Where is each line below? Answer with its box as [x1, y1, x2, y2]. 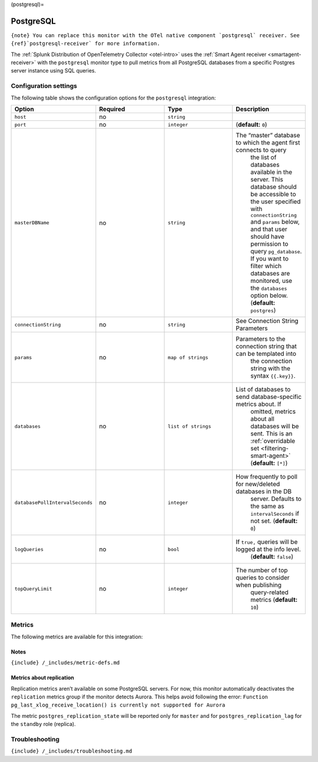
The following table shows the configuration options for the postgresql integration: [11, 94, 216, 101]
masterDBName [14, 220, 49, 226]
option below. [250, 292, 288, 299]
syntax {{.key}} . [250, 372, 296, 380]
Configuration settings [11, 82, 78, 90]
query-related [250, 588, 289, 596]
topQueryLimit [14, 585, 52, 592]
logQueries [14, 546, 44, 552]
